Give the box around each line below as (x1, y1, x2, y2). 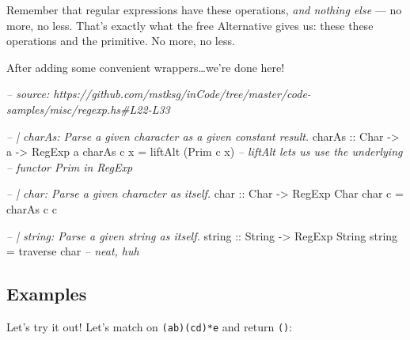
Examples (6, 281, 87, 306)
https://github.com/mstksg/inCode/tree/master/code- (53, 85, 311, 102)
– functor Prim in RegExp (6, 158, 133, 175)
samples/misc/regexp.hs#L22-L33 (6, 100, 170, 117)
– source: (6, 85, 50, 102)
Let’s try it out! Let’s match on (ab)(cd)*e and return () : (6, 318, 293, 334)
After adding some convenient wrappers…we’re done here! (6, 59, 285, 75)
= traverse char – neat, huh (6, 243, 139, 259)
